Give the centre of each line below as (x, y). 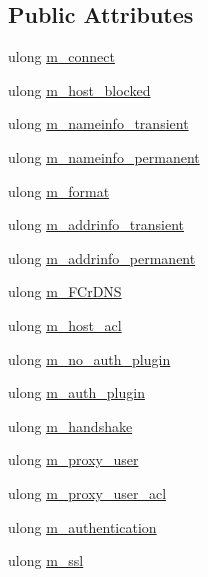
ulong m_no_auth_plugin (89, 358)
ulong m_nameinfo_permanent (104, 156)
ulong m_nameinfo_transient (98, 123)
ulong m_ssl (46, 560)
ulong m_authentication (82, 526)
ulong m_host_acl (65, 324)
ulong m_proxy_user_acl (87, 492)
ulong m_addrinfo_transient (96, 224)
